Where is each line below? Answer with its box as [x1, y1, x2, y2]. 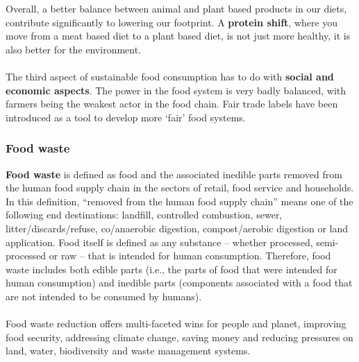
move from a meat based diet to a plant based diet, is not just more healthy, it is [6, 28, 351, 43]
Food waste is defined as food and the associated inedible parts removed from [6, 166, 342, 181]
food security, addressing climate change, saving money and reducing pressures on [6, 329, 353, 344]
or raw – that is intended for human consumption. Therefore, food [49, 248, 331, 263]
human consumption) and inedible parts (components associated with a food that [6, 275, 353, 290]
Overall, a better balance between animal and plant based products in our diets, [6, 1, 347, 15]
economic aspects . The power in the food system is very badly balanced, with [6, 83, 347, 97]
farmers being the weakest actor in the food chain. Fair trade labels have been [6, 96, 338, 111]
